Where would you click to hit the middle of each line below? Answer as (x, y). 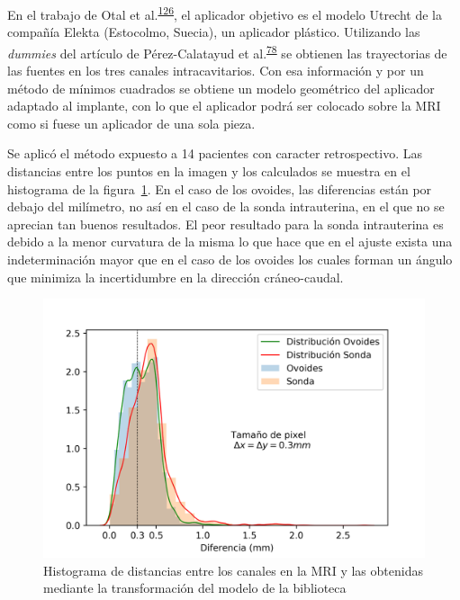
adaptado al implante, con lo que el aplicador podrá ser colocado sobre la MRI (224, 106)
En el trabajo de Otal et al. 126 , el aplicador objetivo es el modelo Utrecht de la (225, 13)
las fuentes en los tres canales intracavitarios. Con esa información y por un (216, 71)
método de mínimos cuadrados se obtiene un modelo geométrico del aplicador (221, 88)
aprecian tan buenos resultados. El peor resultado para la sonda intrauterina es (225, 224)
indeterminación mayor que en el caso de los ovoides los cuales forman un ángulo (230, 260)
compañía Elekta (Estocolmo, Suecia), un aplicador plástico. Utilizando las (214, 32)
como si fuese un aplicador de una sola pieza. (131, 123)
